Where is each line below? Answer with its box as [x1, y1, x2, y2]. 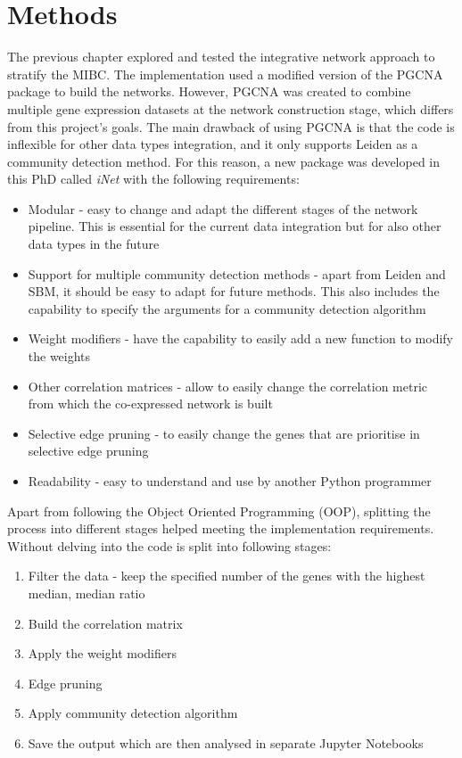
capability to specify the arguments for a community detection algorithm [28, 299, 426, 317]
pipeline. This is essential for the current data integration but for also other [28, 217, 441, 235]
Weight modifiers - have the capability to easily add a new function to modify [28, 329, 454, 348]
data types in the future [28, 235, 160, 253]
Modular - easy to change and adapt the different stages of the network [28, 199, 418, 218]
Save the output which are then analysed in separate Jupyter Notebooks [28, 733, 424, 752]
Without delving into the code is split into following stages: [7, 536, 332, 555]
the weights [28, 347, 91, 366]
